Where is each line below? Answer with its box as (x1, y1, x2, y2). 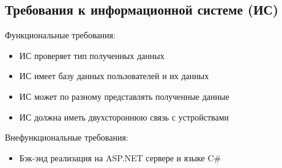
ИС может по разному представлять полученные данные (19, 89, 229, 102)
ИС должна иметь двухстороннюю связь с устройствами (19, 110, 229, 123)
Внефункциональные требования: (5, 131, 128, 144)
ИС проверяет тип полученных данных (19, 49, 165, 61)
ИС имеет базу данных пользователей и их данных (19, 69, 209, 82)
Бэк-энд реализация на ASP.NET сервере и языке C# (19, 151, 221, 164)
